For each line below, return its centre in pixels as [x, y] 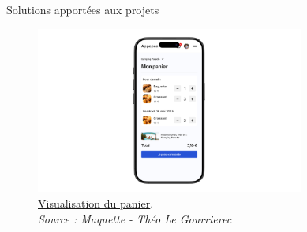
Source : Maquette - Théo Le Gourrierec [135, 218]
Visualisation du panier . [96, 203]
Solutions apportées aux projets [83, 9]
